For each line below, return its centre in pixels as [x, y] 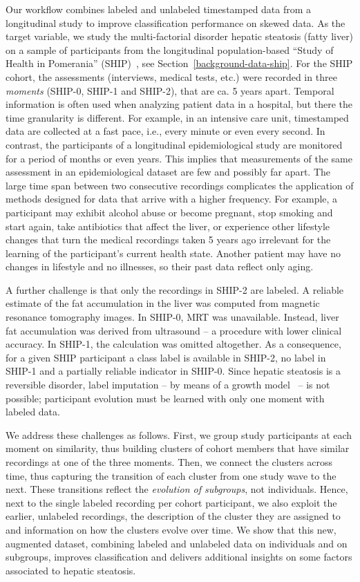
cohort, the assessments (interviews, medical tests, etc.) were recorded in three [171, 76]
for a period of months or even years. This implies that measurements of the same [179, 158]
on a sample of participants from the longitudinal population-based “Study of [170, 49]
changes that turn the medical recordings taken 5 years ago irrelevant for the [168, 240]
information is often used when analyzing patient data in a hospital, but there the [179, 104]
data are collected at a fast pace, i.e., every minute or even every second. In [165, 131]
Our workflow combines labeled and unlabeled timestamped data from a [159, 9]
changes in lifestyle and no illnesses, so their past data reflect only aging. [160, 266]
